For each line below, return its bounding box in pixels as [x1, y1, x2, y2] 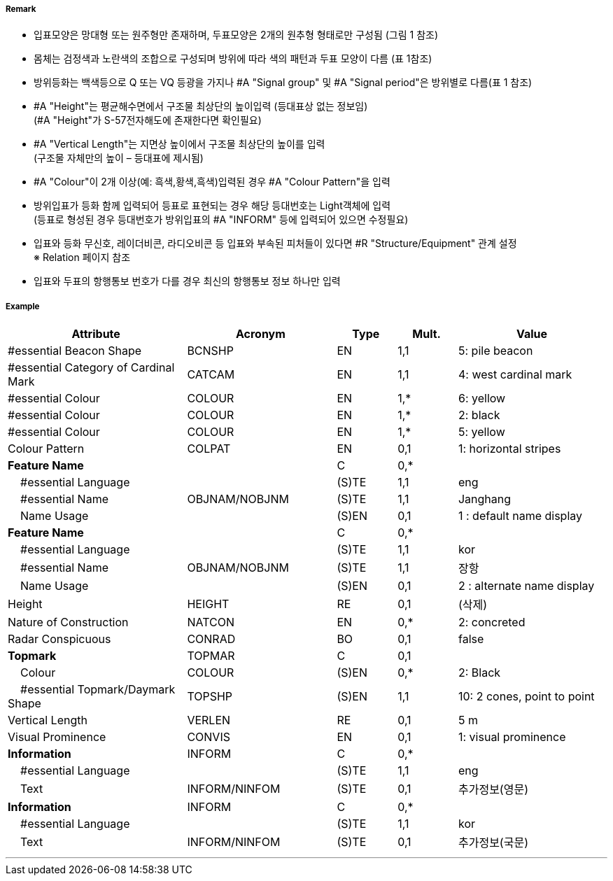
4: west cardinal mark [458, 367, 572, 382]
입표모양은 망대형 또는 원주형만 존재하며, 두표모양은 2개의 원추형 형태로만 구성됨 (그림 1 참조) [34, 29, 439, 41]
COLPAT [187, 442, 231, 456]
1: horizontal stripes [458, 442, 561, 456]
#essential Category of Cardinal [8, 360, 175, 375]
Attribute [71, 327, 120, 341]
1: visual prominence [458, 730, 566, 745]
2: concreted [458, 615, 526, 630]
